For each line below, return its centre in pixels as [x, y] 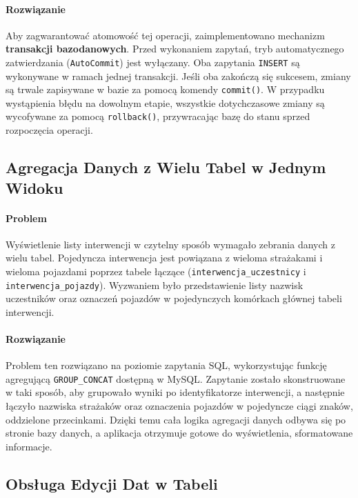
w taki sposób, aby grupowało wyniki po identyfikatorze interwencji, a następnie [175, 392]
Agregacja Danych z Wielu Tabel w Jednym [166, 167]
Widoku [34, 187]
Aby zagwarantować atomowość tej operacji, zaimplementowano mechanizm [165, 35]
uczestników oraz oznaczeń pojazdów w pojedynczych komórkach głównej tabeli [174, 298]
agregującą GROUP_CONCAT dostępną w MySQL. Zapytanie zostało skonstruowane [176, 378]
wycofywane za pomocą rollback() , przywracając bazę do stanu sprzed [158, 116]
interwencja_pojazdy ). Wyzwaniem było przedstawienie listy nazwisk [155, 285]
